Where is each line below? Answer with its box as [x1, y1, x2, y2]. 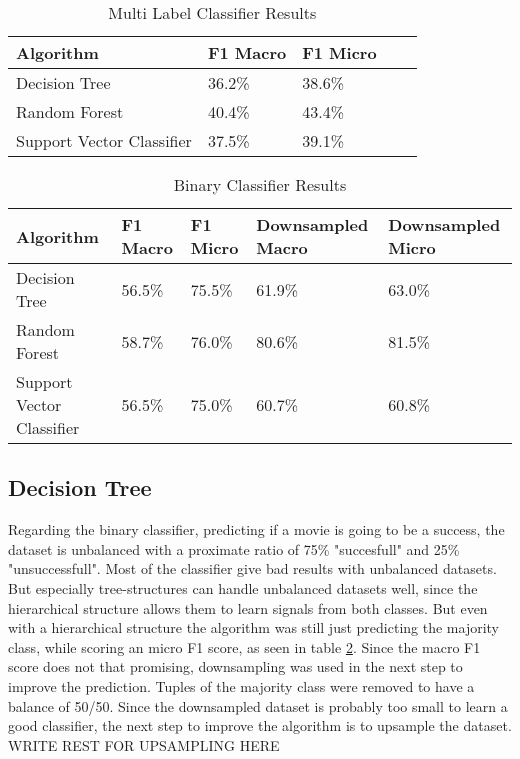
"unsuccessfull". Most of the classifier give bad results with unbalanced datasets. [8, 558, 497, 579]
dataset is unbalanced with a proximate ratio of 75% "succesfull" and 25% [8, 538, 460, 559]
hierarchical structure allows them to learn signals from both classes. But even [8, 597, 488, 618]
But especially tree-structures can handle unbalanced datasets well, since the [8, 577, 478, 598]
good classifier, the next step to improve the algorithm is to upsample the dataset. [8, 715, 512, 736]
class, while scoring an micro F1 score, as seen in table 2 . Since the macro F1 [8, 636, 481, 657]
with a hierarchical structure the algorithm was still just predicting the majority [8, 617, 499, 638]
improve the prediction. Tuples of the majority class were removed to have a [8, 675, 475, 696]
